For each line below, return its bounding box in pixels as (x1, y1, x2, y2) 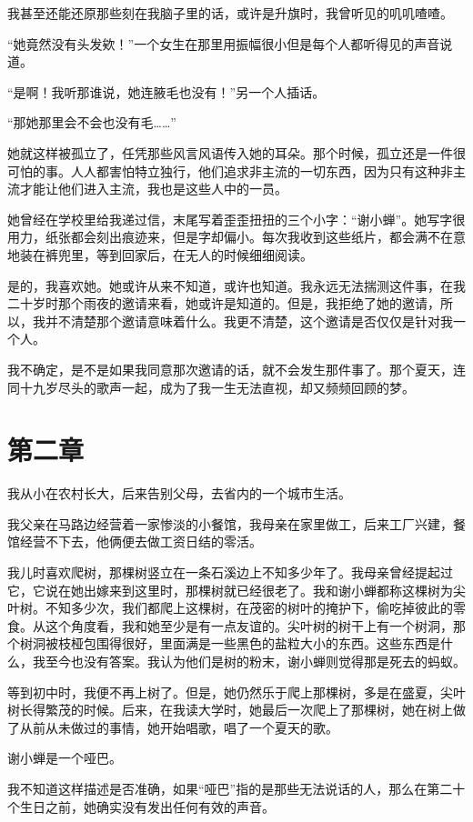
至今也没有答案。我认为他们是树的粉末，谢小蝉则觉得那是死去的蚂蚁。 (45, 651, 466, 670)
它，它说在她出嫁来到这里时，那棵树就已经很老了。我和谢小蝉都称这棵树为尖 (7, 580, 466, 599)
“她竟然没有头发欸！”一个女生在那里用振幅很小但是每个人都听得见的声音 (7, 34, 440, 53)
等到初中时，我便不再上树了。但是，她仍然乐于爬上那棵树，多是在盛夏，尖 (7, 682, 453, 701)
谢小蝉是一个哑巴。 (7, 748, 122, 767)
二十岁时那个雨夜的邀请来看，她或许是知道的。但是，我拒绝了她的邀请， (7, 294, 440, 313)
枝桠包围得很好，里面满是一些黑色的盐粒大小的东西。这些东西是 (57, 634, 440, 653)
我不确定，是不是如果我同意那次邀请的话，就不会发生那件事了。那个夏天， (7, 359, 453, 378)
